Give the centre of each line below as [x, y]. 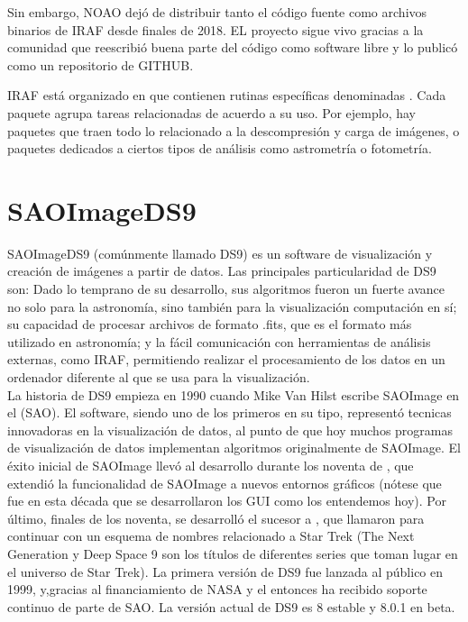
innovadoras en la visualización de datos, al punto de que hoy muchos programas [230, 430]
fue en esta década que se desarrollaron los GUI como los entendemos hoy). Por [227, 501]
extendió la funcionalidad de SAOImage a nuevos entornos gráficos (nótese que [225, 483]
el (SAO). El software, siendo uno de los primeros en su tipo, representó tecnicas [229, 412]
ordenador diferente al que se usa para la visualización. [159, 377]
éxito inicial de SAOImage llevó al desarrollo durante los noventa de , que [211, 465]
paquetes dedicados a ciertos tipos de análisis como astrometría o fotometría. [220, 148]
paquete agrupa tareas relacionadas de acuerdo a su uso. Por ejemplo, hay [211, 112]
